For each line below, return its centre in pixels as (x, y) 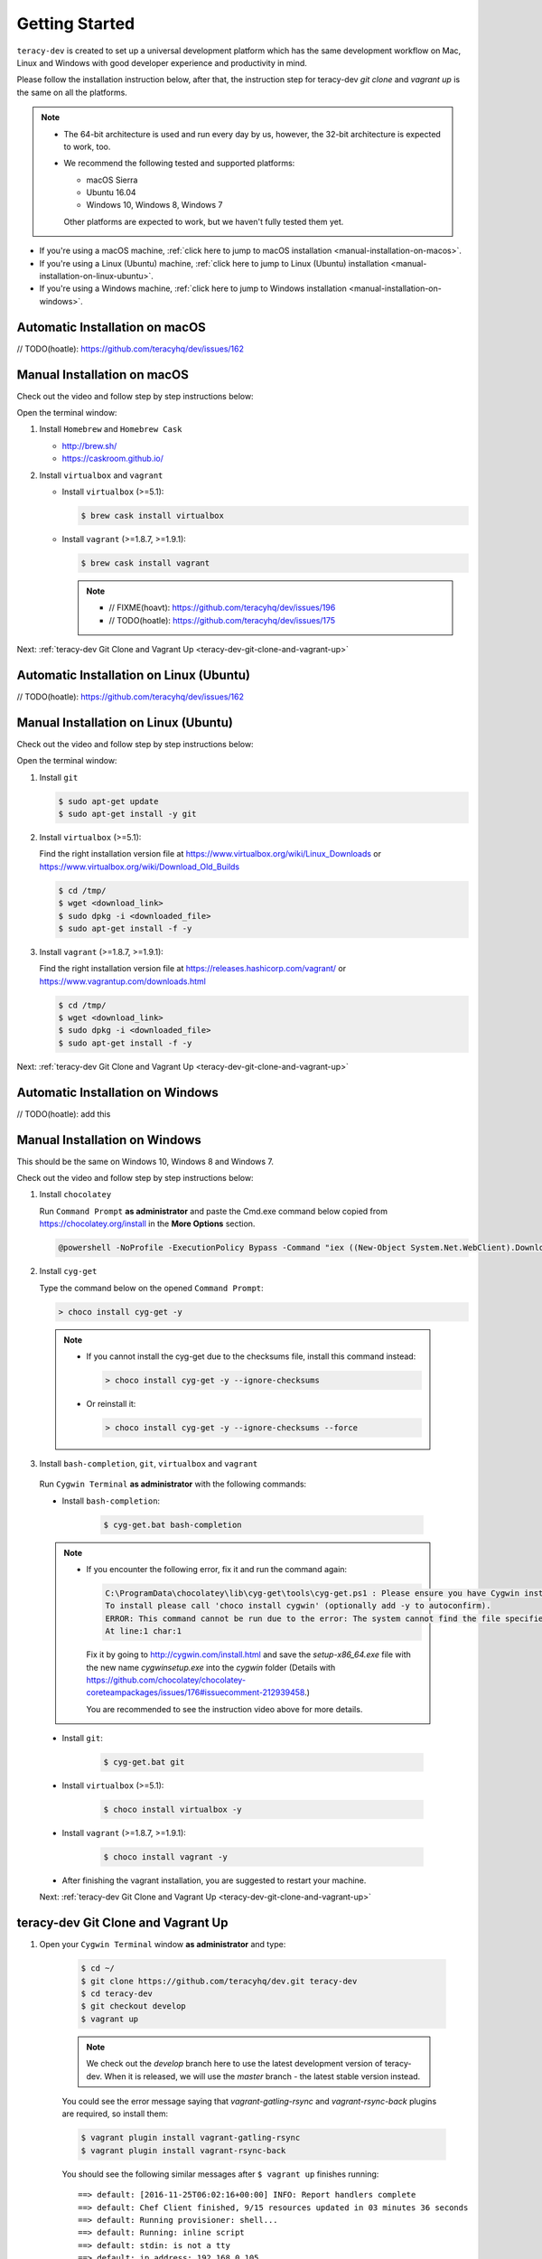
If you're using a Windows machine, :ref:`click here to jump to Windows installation (193, 288)
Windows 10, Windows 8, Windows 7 (154, 205)
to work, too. (87, 146)
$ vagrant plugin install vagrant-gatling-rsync (191, 2138)
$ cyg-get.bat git (144, 1762)
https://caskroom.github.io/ (113, 459)
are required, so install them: (115, 2114)
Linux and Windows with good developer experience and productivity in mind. (162, 62)
